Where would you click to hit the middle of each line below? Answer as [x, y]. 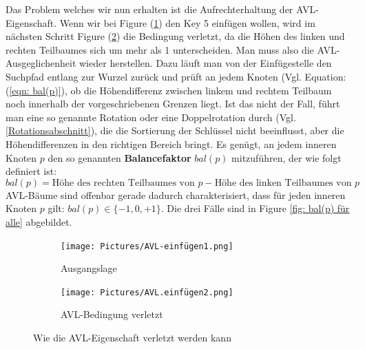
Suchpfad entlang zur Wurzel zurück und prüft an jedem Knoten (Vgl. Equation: [176, 76]
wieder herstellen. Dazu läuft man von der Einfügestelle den [206, 63]
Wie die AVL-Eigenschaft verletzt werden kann [132, 337]
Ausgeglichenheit [41, 63]
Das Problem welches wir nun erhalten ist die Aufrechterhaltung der [149, 9]
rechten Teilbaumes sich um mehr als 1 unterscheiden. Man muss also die [160, 49]
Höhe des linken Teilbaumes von [283, 183]
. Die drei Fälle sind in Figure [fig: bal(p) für [255, 208]
